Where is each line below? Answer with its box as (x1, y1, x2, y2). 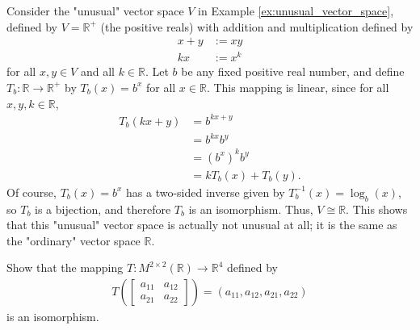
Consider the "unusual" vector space (6, 2, 184, 19)
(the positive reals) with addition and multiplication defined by (100, 18, 414, 35)
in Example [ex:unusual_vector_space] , (198, 2, 394, 19)
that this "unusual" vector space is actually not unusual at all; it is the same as (6, 216, 397, 233)
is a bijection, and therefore (35, 200, 171, 217)
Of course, (6, 183, 57, 200)
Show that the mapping (6, 259, 124, 276)
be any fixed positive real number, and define (181, 63, 405, 80)
